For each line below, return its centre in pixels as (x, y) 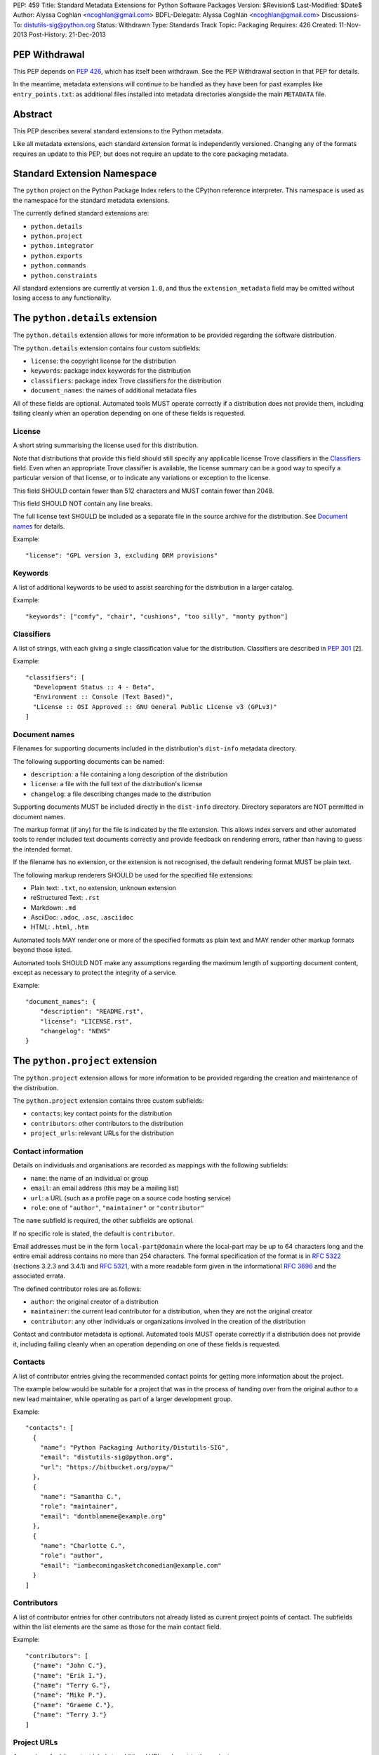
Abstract (33, 114)
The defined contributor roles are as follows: (77, 1289)
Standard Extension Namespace (85, 174)
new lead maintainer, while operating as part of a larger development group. (123, 1399)
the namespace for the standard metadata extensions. (91, 200)
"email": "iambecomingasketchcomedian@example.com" (131, 1565)
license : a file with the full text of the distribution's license (117, 784)
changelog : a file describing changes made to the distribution (121, 794)
